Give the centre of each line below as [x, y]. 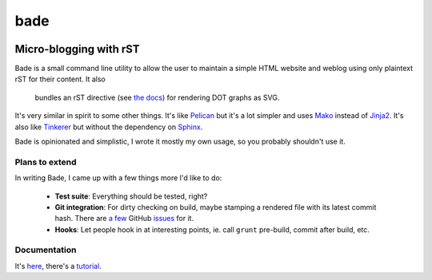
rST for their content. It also [60, 79]
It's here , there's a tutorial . [58, 266]
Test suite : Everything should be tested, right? [131, 196]
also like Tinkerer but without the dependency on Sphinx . [109, 127]
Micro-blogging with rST [77, 49]
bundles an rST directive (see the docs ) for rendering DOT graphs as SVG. [157, 97]
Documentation [46, 250]
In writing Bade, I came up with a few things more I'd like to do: [118, 178]
